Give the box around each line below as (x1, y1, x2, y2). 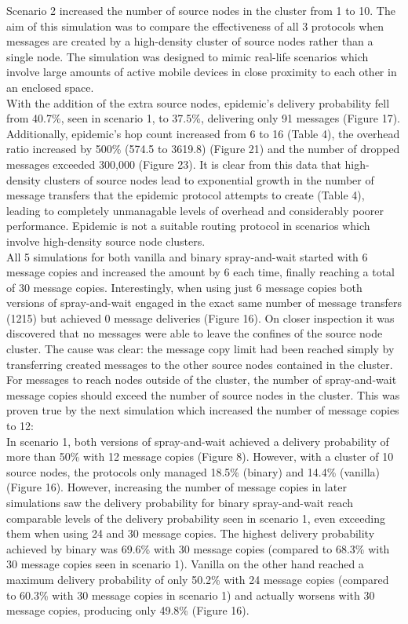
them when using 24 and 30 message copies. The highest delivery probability (6, 525, 375, 542)
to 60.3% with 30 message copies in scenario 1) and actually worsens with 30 (6, 586, 375, 603)
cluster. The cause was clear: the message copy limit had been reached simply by (6, 341, 395, 357)
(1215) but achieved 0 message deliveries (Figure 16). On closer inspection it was (6, 309, 395, 326)
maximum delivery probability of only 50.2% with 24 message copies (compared (6, 571, 389, 587)
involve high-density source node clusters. (6, 232, 206, 249)
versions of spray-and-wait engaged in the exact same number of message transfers (6, 294, 402, 311)
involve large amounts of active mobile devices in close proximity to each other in (6, 64, 397, 80)
